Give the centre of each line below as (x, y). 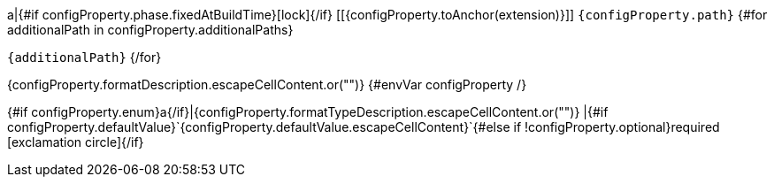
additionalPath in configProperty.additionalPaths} (150, 30)
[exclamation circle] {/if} (76, 142)
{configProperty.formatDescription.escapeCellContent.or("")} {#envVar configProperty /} (267, 84)
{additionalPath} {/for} (84, 57)
